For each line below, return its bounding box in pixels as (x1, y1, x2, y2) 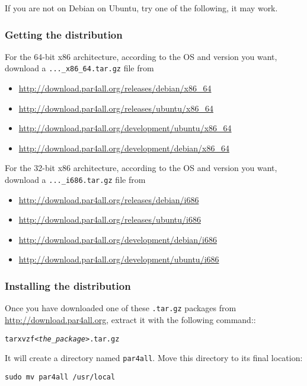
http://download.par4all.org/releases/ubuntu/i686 (18, 213, 201, 226)
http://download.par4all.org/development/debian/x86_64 (18, 141, 230, 154)
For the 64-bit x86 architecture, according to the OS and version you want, (5, 50, 277, 62)
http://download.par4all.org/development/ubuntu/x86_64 (18, 122, 232, 134)
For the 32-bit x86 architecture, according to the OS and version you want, (5, 162, 277, 174)
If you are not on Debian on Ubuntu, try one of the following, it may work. (5, 2, 278, 14)
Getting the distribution (5, 27, 123, 42)
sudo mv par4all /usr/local (5, 372, 116, 381)
